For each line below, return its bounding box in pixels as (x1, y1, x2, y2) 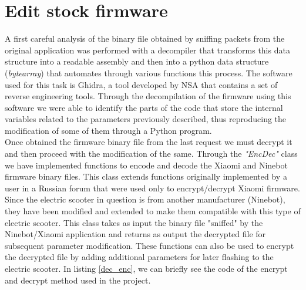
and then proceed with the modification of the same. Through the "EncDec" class (5, 147, 298, 160)
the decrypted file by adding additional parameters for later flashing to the (5, 251, 274, 263)
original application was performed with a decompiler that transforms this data (5, 43, 290, 56)
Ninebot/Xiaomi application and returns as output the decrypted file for (5, 228, 266, 240)
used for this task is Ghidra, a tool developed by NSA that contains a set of (5, 78, 278, 90)
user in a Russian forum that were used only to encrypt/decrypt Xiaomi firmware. (5, 181, 300, 194)
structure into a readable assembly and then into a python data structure (5, 55, 269, 68)
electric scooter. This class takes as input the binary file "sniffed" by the (5, 216, 263, 228)
